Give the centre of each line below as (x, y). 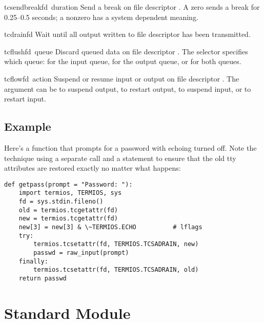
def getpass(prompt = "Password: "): (68, 184)
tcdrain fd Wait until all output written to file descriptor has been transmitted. (127, 34)
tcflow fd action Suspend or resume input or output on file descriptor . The (122, 78)
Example (28, 126)
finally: (33, 261)
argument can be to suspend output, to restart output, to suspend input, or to (128, 88)
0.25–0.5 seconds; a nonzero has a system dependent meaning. (101, 17)
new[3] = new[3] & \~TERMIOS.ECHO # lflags (110, 227)
